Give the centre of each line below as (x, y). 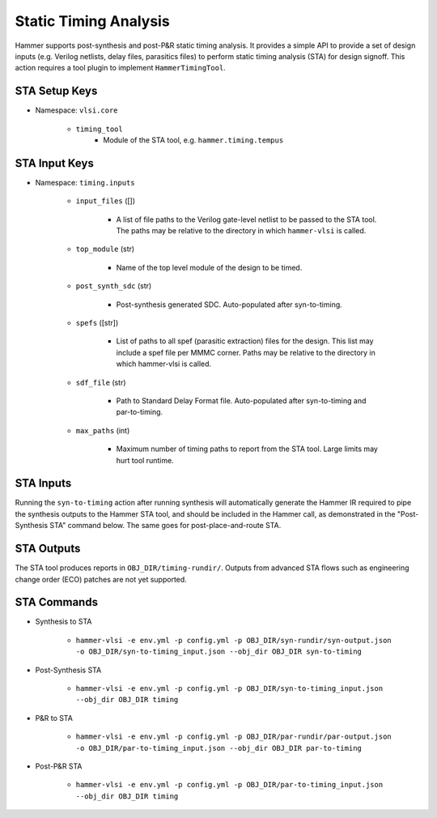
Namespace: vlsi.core (76, 110)
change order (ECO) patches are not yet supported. (101, 579)
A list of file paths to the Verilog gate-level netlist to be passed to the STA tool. (246, 219)
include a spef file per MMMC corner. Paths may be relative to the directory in (246, 352)
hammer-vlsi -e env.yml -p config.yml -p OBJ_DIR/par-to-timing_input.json (229, 785)
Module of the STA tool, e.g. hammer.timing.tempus (193, 140)
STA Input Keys (55, 163)
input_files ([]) (106, 201)
